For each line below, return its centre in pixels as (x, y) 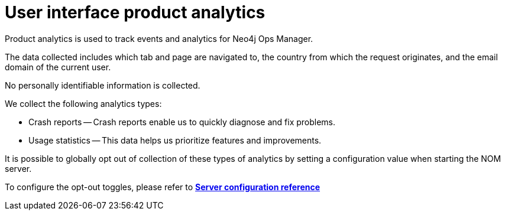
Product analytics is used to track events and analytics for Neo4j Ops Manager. (159, 38)
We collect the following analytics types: (83, 103)
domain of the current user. (58, 67)
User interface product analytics (135, 12)
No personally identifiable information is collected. (103, 85)
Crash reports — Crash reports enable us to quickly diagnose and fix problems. (182, 122)
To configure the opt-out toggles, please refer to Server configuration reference (163, 187)
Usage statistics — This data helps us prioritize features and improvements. (175, 140)
